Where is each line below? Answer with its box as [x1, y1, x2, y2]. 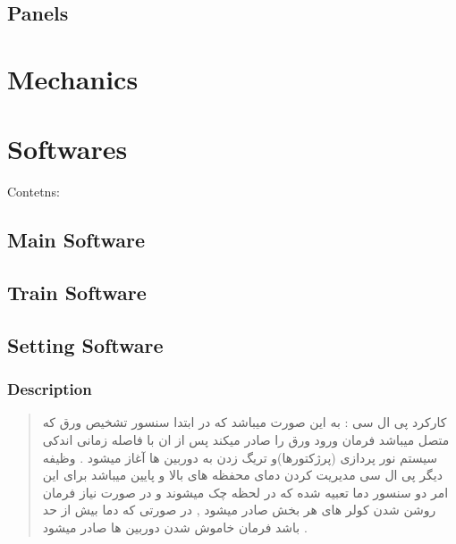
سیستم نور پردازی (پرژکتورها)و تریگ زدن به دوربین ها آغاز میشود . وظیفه [42, 448, 438, 466]
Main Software [7, 226, 145, 254]
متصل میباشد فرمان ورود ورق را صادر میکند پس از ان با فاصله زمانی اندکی [42, 431, 450, 449]
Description [7, 378, 92, 400]
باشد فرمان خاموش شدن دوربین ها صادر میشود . [42, 518, 308, 536]
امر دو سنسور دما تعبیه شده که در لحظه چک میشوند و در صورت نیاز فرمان [42, 482, 449, 501]
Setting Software [7, 331, 164, 358]
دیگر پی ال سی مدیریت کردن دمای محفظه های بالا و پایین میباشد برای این [42, 465, 443, 484]
